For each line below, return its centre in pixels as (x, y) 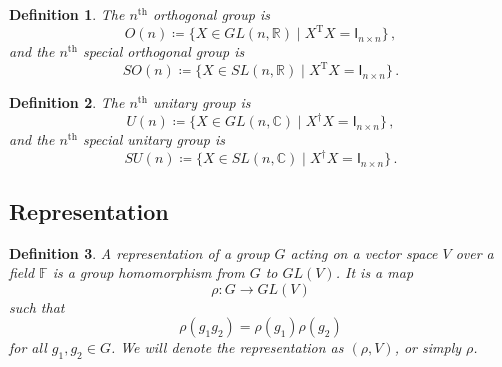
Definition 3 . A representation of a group (139, 252)
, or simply (428, 347)
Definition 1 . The (67, 14)
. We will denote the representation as (227, 347)
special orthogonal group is (163, 51)
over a (474, 252)
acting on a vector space (364, 252)
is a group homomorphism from (148, 272)
